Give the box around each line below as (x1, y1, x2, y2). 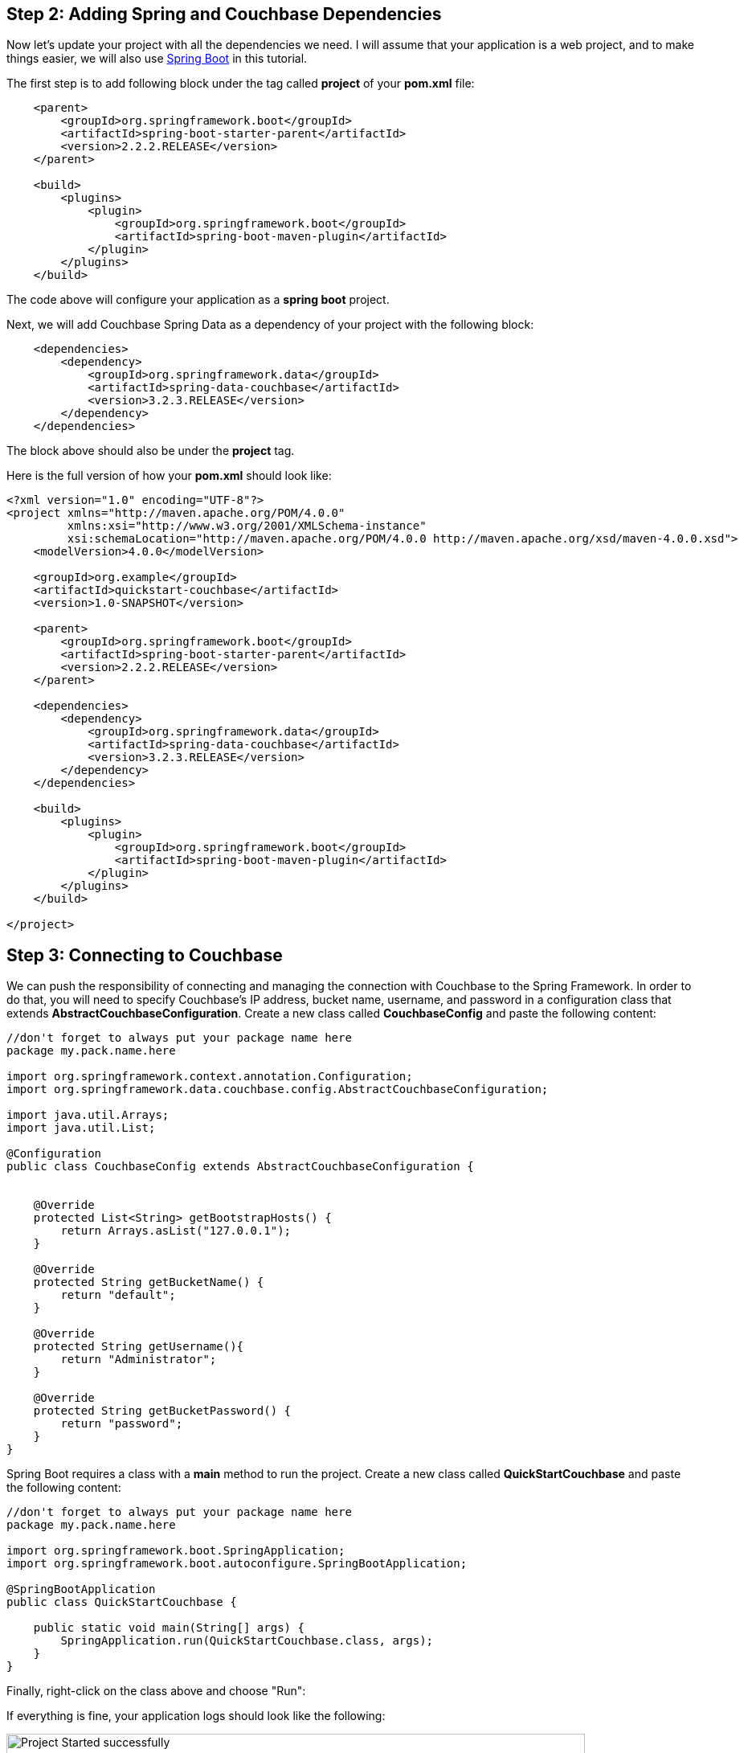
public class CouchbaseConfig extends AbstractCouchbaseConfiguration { (6, 1160, 474, 1173)
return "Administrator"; (60, 1353, 217, 1366)
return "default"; (60, 1288, 176, 1302)
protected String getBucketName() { (33, 1276, 264, 1289)
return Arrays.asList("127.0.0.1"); (60, 1224, 292, 1238)
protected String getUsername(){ (33, 1340, 244, 1354)
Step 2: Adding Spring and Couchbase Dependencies (6, 4, 442, 24)
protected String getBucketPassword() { (33, 1404, 292, 1418)
